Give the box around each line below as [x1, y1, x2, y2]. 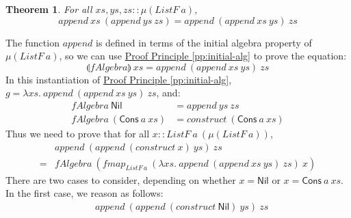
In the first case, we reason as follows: [5, 186, 164, 200]
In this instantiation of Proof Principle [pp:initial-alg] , [5, 72, 232, 86]
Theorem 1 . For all [5, 2, 92, 16]
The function [5, 35, 60, 49]
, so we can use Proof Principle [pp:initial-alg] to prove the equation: [59, 49, 347, 63]
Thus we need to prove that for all [5, 126, 150, 141]
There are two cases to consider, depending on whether [5, 172, 236, 187]
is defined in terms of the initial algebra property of [96, 35, 312, 49]
